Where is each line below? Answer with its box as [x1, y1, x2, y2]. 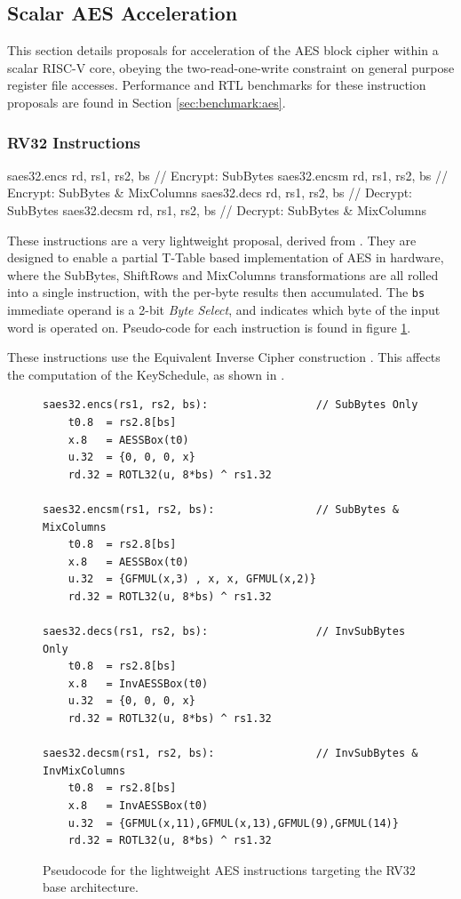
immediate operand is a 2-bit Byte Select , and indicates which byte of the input [7, 301, 441, 319]
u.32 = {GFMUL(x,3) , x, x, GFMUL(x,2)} [68, 573, 316, 586]
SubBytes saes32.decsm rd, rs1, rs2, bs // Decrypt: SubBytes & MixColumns [7, 200, 426, 219]
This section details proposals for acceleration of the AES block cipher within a [7, 41, 439, 60]
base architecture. [43, 878, 139, 896]
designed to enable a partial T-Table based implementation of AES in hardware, [7, 248, 444, 267]
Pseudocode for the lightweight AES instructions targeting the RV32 [43, 860, 416, 879]
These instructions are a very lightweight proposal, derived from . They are [7, 230, 417, 249]
